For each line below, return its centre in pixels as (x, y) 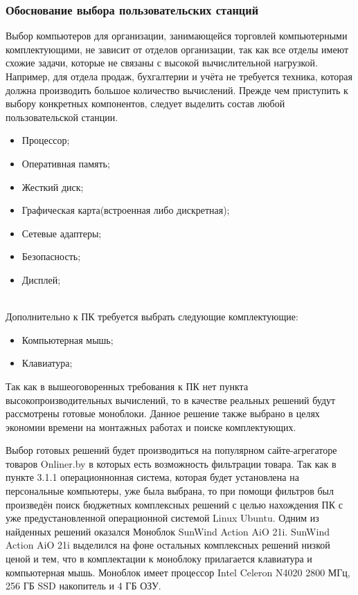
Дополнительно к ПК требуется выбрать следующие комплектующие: (152, 317)
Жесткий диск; (53, 186)
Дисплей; (41, 279)
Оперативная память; (66, 163)
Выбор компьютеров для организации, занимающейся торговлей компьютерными (177, 36)
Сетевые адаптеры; (62, 233)
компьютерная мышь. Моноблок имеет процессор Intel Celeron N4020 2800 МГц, (178, 572)
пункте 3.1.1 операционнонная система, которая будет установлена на (152, 477)
